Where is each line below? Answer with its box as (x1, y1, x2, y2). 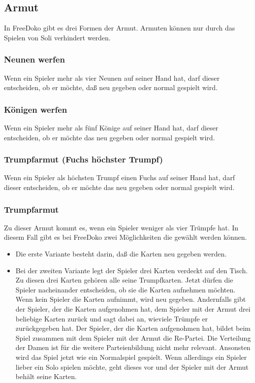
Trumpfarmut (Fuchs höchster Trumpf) (4, 153, 163, 165)
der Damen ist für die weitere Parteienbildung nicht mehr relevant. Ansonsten (15, 342, 251, 352)
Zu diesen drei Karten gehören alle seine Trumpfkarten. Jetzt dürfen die (15, 275, 233, 285)
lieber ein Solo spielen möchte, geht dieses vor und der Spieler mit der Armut (15, 361, 249, 372)
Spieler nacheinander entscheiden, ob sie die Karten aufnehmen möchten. (15, 284, 236, 294)
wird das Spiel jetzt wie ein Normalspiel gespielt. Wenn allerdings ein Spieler (15, 351, 247, 362)
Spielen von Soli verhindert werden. (4, 32, 111, 42)
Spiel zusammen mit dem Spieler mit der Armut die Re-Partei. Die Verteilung (15, 332, 251, 343)
